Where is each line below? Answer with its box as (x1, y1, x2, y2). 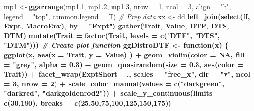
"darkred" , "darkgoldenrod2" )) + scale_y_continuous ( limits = (4, 88, 222, 98)
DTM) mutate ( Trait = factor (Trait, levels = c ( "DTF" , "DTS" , (4, 30, 220, 40)
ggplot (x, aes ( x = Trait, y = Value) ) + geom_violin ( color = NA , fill (4, 49, 245, 59)
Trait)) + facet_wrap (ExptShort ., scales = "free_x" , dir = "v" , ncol (4, 69, 250, 79)
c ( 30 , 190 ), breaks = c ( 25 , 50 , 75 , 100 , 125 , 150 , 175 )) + (4, 97, 180, 108)
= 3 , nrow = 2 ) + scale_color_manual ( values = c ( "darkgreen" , (4, 78, 225, 88)
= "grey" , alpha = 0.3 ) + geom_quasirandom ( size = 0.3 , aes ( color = (4, 59, 244, 69)
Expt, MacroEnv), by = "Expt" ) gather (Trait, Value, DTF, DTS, (4, 21, 229, 31)
